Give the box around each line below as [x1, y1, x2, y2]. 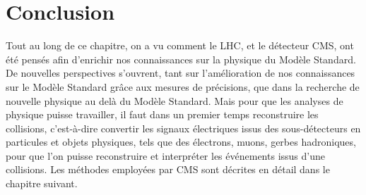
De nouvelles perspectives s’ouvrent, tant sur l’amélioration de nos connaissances [6, 65, 355, 80]
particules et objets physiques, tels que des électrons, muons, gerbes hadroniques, [6, 134, 356, 149]
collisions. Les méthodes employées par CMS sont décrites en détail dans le [6, 162, 330, 177]
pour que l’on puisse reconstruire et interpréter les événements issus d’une [6, 148, 325, 163]
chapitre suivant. [6, 176, 78, 191]
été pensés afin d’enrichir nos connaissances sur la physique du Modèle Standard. [6, 51, 356, 66]
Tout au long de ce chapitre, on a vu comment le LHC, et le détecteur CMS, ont [6, 38, 354, 53]
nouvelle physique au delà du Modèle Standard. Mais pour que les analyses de [6, 93, 343, 108]
